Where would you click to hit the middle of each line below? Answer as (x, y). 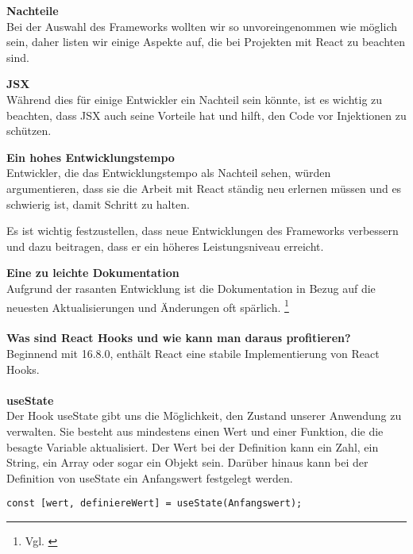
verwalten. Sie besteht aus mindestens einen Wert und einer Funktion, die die (195, 431)
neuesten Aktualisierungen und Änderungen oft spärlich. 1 (148, 306)
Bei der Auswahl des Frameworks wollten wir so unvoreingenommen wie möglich (202, 26)
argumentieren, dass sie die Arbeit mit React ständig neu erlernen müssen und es (204, 188)
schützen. (29, 131)
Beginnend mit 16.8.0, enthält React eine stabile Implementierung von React (193, 353)
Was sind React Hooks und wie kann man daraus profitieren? (179, 338)
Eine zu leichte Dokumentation (93, 273)
